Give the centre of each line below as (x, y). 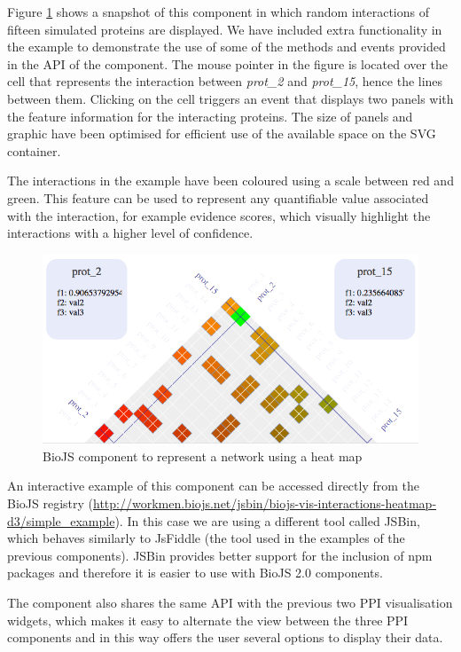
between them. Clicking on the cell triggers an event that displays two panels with (230, 98)
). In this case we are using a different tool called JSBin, (267, 520)
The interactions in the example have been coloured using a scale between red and (230, 181)
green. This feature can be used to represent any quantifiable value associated (218, 197)
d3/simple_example (61, 520)
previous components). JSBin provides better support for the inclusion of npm (220, 555)
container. (34, 150)
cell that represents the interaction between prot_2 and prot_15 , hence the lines (225, 81)
